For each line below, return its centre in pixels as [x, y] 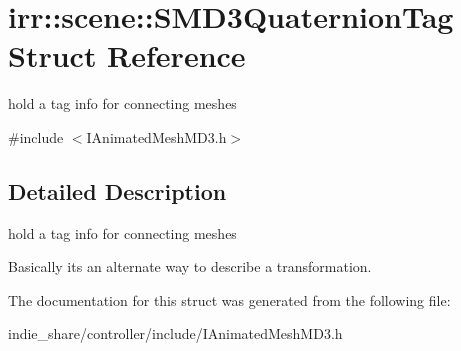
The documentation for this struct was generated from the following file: [229, 299]
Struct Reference [127, 55]
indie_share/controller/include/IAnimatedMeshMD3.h [175, 333]
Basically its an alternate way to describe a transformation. [190, 266]
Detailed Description [117, 190]
